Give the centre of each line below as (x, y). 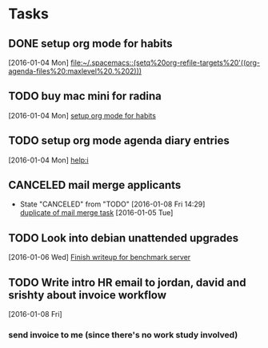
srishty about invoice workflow (87, 295)
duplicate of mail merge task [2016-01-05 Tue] (96, 213)
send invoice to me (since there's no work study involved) (123, 334)
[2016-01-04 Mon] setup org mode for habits (82, 115)
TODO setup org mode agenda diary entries (119, 141)
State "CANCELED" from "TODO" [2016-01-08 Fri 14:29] (112, 204)
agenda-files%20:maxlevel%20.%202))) (75, 71)
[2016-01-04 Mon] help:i (49, 160)
